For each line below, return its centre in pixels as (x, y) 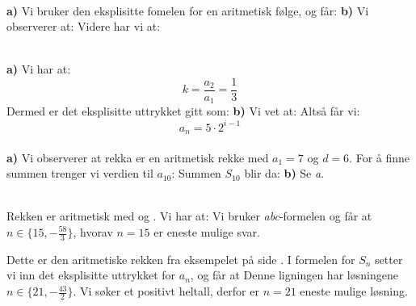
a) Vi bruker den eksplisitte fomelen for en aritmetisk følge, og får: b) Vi (188, 10)
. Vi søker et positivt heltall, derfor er (166, 291)
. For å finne (380, 157)
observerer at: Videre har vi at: (84, 26)
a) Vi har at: (39, 69)
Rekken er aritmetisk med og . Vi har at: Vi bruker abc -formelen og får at (189, 216)
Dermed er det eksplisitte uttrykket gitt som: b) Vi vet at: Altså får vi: (183, 111)
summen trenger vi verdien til (80, 173)
